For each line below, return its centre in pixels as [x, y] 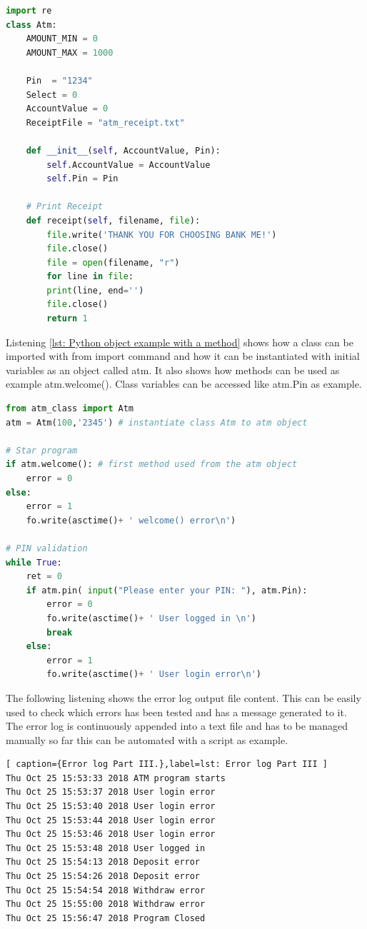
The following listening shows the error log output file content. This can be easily [183, 697]
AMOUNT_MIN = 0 [62, 39]
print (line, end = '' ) [95, 290]
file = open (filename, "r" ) [113, 262]
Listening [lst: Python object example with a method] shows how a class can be [180, 342]
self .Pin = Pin [82, 179]
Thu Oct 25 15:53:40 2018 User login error [111, 807]
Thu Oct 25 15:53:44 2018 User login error [111, 820]
